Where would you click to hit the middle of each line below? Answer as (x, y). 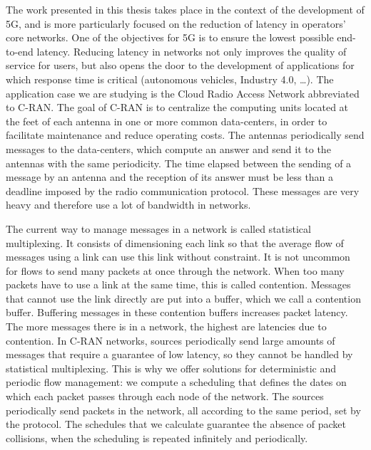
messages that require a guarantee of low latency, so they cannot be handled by (179, 354)
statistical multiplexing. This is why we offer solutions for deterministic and (171, 368)
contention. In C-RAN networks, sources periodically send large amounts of (171, 340)
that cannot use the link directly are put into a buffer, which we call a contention (183, 298)
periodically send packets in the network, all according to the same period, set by (183, 410)
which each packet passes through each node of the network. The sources (165, 396)
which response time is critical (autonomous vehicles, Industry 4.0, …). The (170, 79)
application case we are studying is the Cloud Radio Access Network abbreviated (183, 93)
